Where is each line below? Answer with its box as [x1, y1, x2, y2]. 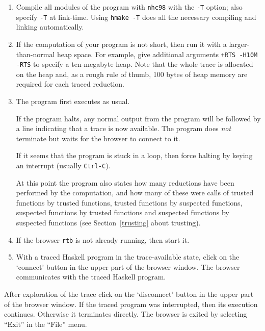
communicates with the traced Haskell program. [16, 271, 166, 282]
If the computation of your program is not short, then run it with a [16, 38, 227, 49]
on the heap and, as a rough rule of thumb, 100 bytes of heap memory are [16, 68, 248, 79]
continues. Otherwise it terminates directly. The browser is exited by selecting [4, 309, 247, 319]
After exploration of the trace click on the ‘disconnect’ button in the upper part [4, 289, 254, 299]
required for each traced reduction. [16, 79, 124, 89]
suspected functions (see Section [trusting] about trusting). [16, 217, 201, 227]
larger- [229, 38, 250, 49]
